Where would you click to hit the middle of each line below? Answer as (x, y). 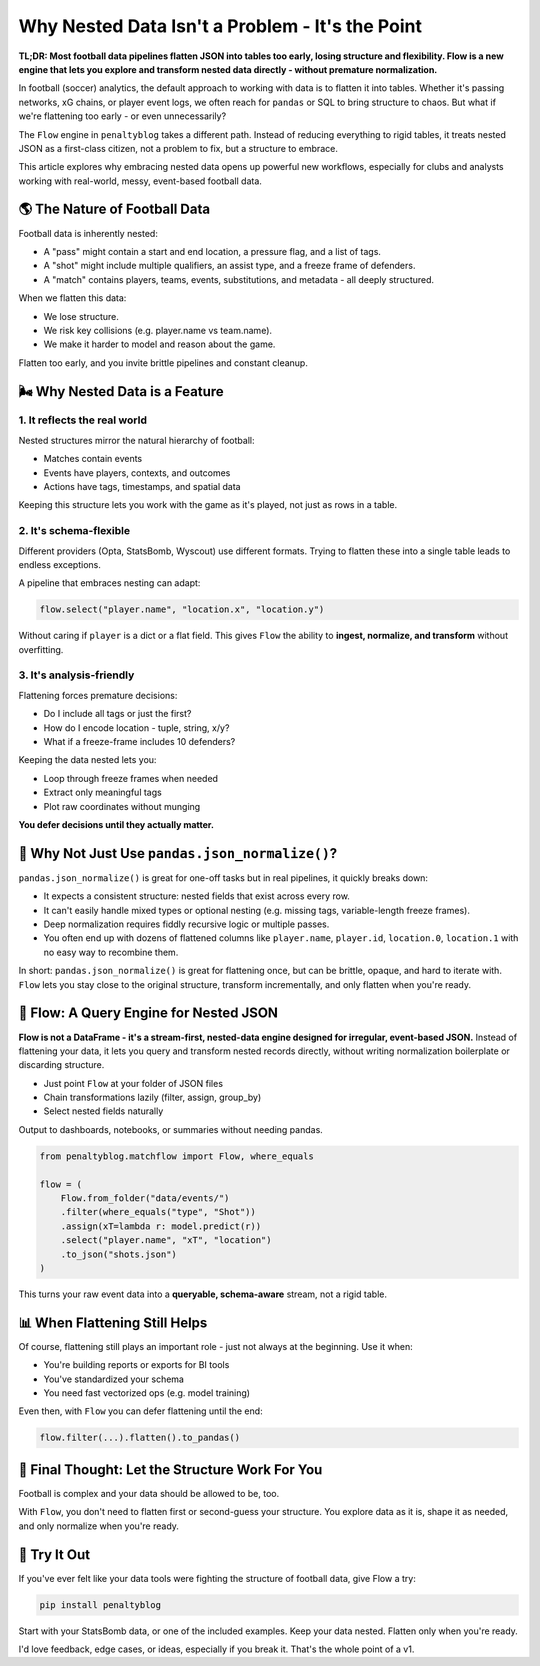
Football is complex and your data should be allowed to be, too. (149, 1493)
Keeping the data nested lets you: (87, 760)
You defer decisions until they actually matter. (116, 824)
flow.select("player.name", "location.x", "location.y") (182, 609)
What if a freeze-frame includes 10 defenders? (139, 742)
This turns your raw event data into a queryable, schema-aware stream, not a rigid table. (202, 1294)
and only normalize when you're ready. (99, 1526)
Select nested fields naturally (103, 1111)
